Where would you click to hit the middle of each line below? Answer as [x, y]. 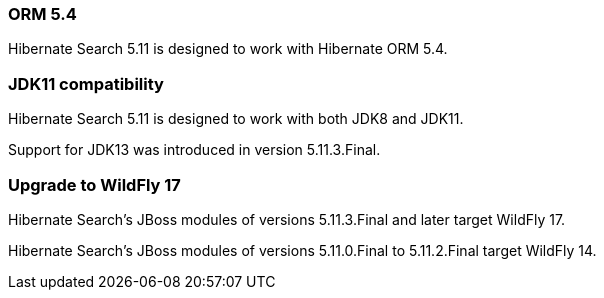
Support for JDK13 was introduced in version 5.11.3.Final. [194, 150]
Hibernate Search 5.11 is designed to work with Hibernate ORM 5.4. [228, 49]
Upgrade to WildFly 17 [94, 184]
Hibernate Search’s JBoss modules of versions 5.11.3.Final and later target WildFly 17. [287, 219]
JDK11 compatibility [86, 83]
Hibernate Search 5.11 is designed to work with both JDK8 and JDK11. [236, 119]
